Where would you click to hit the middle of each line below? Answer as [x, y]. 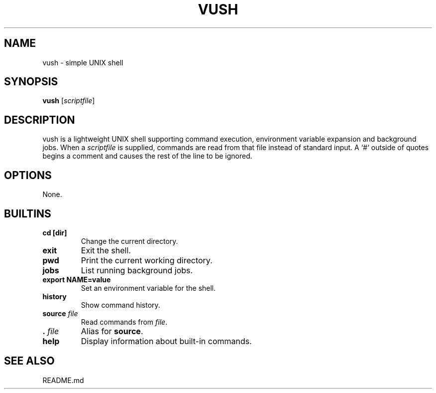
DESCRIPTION [40, 120]
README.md [63, 380]
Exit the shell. [106, 250]
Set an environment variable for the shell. [148, 288]
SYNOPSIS [31, 82]
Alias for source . [112, 331]
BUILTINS [28, 213]
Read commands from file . [124, 322]
